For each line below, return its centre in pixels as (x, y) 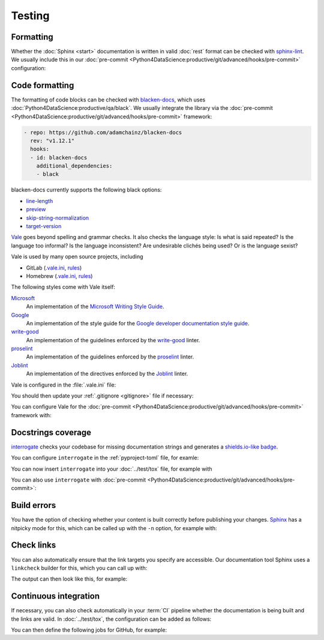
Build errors (34, 505)
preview (36, 210)
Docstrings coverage (51, 432)
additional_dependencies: (74, 166)
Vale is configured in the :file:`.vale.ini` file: (64, 385)
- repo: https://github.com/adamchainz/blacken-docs (103, 132)
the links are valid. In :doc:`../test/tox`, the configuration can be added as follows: (111, 619)
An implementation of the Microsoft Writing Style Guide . (95, 307)
